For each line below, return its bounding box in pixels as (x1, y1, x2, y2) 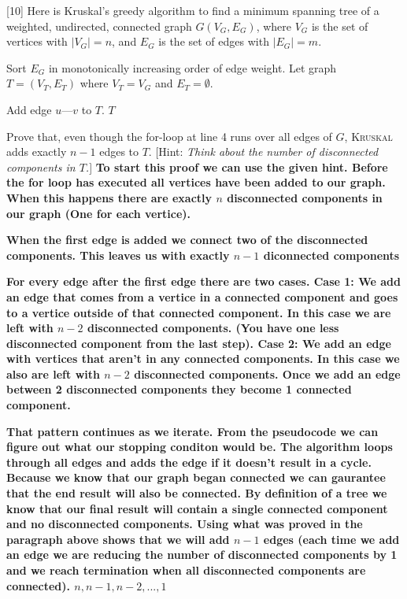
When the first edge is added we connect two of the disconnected (6, 231, 368, 248)
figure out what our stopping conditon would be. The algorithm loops (6, 438, 393, 455)
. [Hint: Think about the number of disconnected (148, 143, 379, 160)
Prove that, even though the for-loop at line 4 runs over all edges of (6, 128, 332, 144)
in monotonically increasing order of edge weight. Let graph (48, 59, 337, 76)
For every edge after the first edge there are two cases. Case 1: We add (6, 273, 401, 290)
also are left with (6, 365, 100, 382)
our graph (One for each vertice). (6, 205, 191, 221)
